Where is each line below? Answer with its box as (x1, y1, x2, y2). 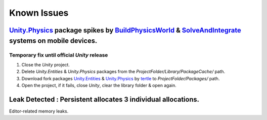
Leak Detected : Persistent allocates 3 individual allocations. (9, 95, 200, 103)
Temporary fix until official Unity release (9, 52, 108, 59)
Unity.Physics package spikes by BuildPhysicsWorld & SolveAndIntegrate (9, 26, 242, 34)
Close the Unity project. (21, 61, 70, 67)
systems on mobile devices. (9, 36, 97, 45)
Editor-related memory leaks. (9, 108, 69, 114)
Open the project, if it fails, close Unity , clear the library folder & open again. (21, 83, 177, 89)
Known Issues (9, 7, 69, 18)
